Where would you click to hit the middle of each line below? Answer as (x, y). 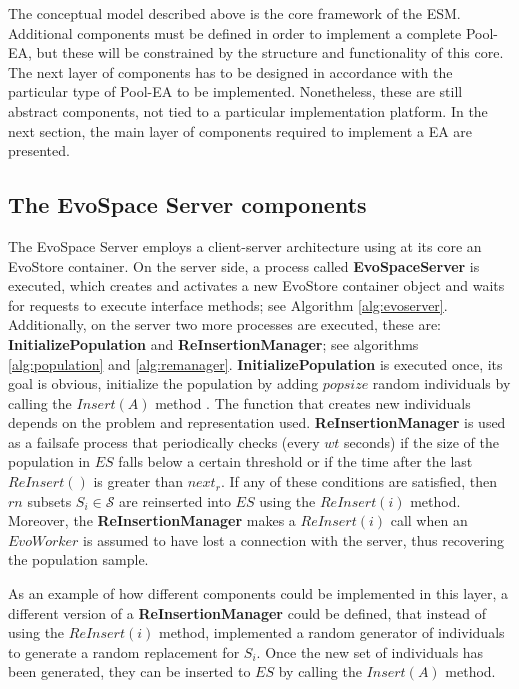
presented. (39, 150)
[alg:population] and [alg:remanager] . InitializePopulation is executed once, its (255, 363)
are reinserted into (175, 500)
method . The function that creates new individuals (313, 402)
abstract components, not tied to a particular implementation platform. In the (248, 110)
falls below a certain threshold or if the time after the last (295, 461)
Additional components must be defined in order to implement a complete (235, 32)
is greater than (138, 481)
